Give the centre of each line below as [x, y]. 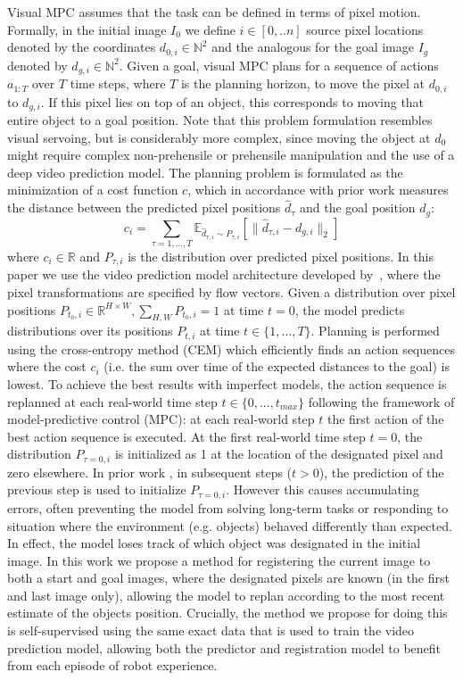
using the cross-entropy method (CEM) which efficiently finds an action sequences [231, 348]
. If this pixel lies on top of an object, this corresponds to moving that [232, 101]
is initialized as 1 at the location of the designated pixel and [279, 454]
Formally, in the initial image [87, 29]
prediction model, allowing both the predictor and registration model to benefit [224, 647]
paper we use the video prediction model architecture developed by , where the [224, 274]
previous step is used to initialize [97, 489]
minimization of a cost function [93, 190]
